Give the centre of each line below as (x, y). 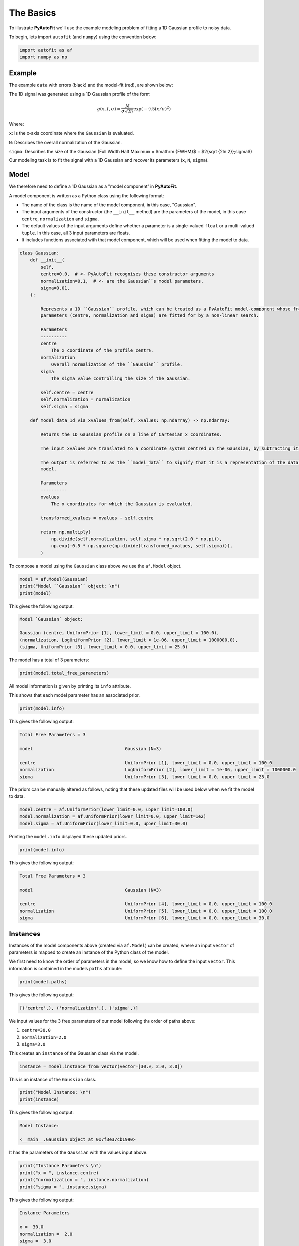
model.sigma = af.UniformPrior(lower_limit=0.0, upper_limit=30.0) (104, 823)
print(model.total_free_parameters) (65, 673)
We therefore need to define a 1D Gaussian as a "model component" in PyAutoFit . (93, 186)
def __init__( (47, 260)
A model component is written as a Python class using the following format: (87, 196)
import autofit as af (46, 50)
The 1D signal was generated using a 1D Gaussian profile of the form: (80, 94)
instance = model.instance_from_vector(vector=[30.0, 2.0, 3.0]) (101, 1066)
